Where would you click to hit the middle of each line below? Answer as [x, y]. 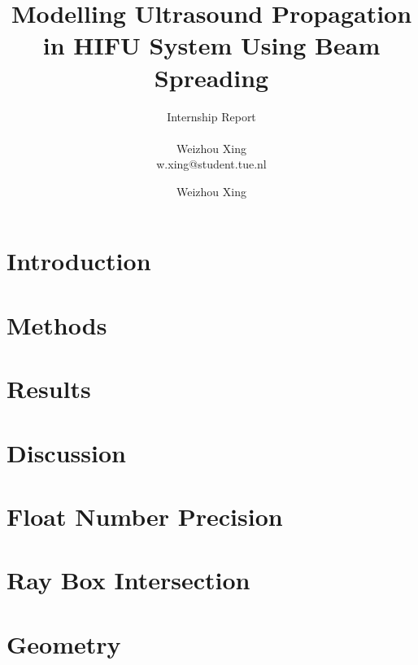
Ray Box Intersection [128, 580]
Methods [57, 324]
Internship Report [211, 116]
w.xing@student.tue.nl [211, 164]
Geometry [64, 643]
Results [49, 389]
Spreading [211, 77]
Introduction [79, 261]
